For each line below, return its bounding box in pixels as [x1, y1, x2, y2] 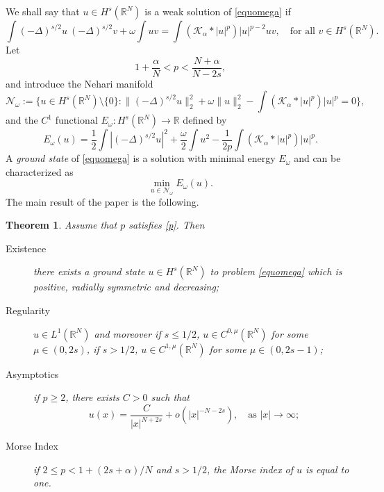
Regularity [6, 302, 51, 317]
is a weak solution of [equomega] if [144, 4, 291, 18]
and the [6, 113, 38, 127]
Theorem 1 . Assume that [6, 218, 117, 232]
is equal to [306, 461, 349, 476]
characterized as [6, 164, 74, 179]
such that [151, 390, 190, 404]
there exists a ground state [33, 264, 145, 279]
